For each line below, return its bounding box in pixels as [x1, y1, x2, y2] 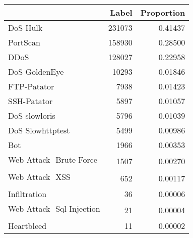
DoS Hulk [8, 22, 43, 33]
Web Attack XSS [8, 171, 71, 182]
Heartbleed [8, 220, 47, 231]
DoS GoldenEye [8, 66, 64, 77]
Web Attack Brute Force [8, 154, 97, 165]
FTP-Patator [8, 80, 54, 92]
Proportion [140, 7, 185, 18]
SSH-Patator [8, 95, 53, 107]
